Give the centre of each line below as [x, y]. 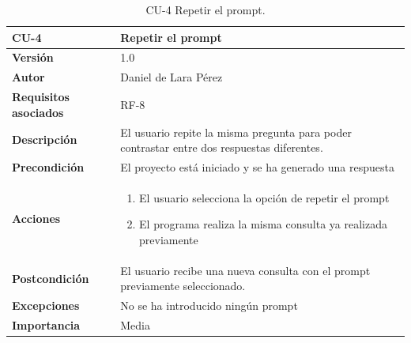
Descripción [45, 139]
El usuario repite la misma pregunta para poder [236, 132]
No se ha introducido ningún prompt [209, 305]
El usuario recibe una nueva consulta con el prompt [245, 270]
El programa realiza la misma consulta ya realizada [263, 224]
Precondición [48, 167]
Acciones [36, 219]
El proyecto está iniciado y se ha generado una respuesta [257, 167]
